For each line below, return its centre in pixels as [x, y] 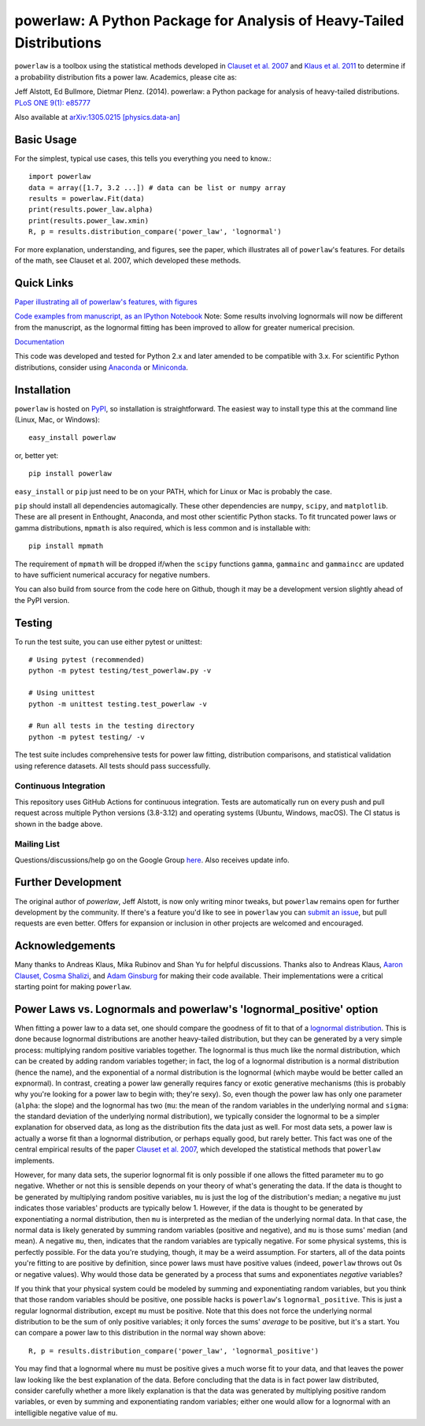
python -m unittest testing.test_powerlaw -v [118, 704]
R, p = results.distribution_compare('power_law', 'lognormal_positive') [174, 1351]
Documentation [39, 342]
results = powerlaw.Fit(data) [87, 198]
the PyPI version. [42, 600]
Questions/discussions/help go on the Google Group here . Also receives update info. [152, 860]
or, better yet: [37, 455]
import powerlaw [60, 177]
